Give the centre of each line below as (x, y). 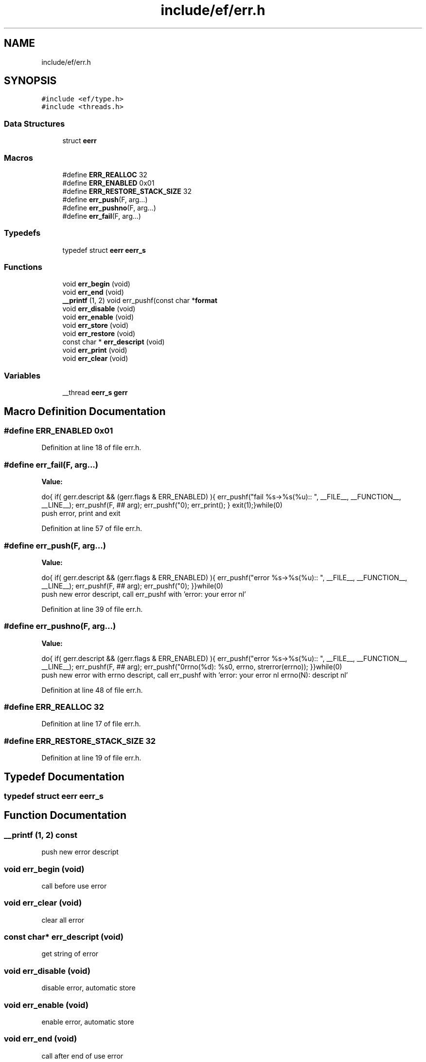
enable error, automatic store (88, 1022)
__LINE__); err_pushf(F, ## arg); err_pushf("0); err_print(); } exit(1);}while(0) (162, 505)
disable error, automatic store (89, 988)
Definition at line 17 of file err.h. (91, 724)
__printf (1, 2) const (41, 835)
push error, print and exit (81, 513)
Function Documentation (65, 815)
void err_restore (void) (99, 334)
